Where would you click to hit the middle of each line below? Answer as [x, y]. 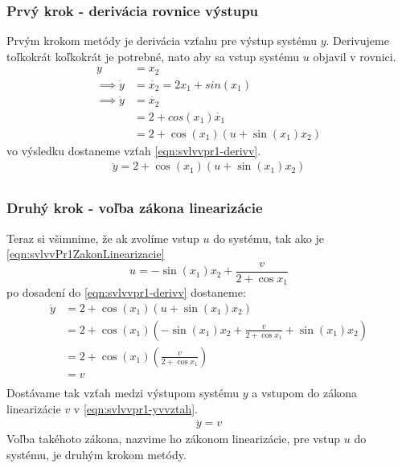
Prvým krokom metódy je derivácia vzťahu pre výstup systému [162, 41]
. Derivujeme [357, 41]
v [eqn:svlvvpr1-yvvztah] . [136, 408]
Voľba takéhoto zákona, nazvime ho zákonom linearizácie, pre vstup [174, 439]
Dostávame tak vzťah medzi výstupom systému [123, 393]
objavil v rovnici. [355, 56]
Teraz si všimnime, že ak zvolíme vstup [103, 238]
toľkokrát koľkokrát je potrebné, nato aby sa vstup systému [153, 56]
